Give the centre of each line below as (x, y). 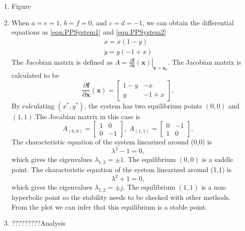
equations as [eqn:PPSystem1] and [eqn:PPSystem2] (89, 32)
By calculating (33, 105)
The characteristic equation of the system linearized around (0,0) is (112, 142)
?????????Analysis (38, 223)
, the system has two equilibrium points (143, 105)
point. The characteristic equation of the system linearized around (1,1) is (122, 169)
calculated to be (35, 75)
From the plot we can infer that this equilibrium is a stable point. (109, 206)
